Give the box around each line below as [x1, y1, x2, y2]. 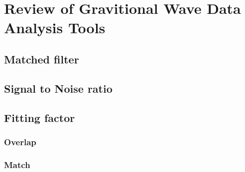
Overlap [4, 135, 36, 148]
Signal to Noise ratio [4, 80, 113, 96]
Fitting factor [4, 110, 75, 125]
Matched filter [4, 51, 79, 66]
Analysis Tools [4, 17, 106, 38]
